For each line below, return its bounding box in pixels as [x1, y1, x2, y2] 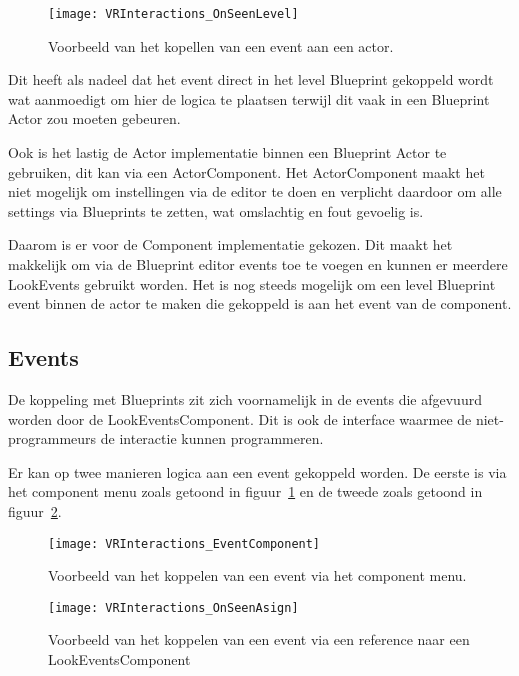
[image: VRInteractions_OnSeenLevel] [48, 7, 299, 21]
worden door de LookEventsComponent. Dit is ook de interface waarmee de [8, 408, 472, 429]
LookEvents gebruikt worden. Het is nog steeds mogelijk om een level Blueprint [8, 273, 496, 294]
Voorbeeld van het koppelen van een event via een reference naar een [48, 629, 470, 650]
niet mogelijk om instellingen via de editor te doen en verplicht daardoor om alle [8, 181, 502, 202]
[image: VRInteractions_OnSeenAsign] [48, 600, 299, 615]
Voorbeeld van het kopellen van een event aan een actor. [48, 35, 394, 56]
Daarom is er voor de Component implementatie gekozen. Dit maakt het [8, 234, 453, 255]
